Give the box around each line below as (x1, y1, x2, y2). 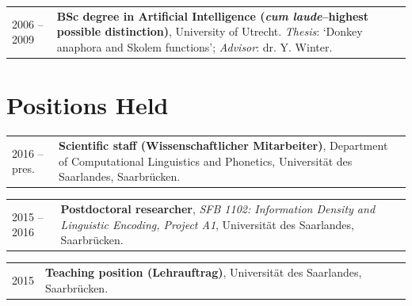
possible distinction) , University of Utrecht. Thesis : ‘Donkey (56, 23, 363, 40)
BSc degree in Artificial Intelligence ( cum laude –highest (56, 7, 368, 24)
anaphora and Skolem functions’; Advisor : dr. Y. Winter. (56, 38, 333, 55)
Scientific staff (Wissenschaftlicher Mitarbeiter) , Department (59, 136, 388, 153)
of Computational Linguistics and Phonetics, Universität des (59, 152, 353, 169)
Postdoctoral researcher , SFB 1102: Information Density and (60, 200, 376, 216)
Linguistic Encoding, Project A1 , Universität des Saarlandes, (60, 216, 354, 232)
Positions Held (6, 89, 169, 121)
